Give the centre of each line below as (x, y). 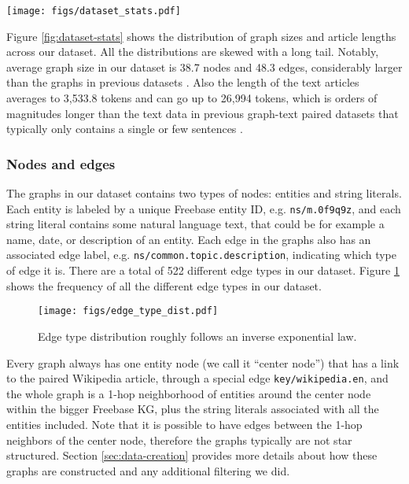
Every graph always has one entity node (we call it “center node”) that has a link (203, 362)
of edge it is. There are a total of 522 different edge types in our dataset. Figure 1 (203, 270)
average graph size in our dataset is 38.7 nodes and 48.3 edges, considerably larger (204, 67)
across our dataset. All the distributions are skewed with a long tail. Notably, (193, 52)
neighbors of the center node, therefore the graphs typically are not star (179, 440)
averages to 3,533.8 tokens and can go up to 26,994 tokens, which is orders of (192, 98)
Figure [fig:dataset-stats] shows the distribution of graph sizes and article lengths (201, 36)
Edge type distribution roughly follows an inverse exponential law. (197, 336)
